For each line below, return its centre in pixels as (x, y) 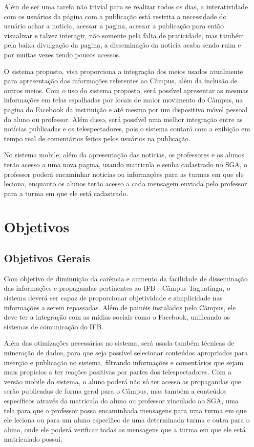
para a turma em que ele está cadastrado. (66, 193)
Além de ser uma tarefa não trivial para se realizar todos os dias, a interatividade (126, 6)
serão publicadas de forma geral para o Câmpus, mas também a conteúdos (115, 391)
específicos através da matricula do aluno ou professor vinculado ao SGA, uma (121, 400)
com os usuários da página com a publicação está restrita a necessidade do (115, 16)
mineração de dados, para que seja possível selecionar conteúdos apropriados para (126, 353)
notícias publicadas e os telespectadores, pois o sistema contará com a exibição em (127, 129)
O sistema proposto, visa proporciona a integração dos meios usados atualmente (124, 71)
